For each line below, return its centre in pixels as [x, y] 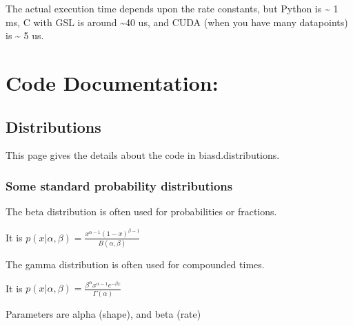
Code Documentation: [112, 82]
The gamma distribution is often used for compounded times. [135, 264]
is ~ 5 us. [25, 35]
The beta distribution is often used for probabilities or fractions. [141, 211]
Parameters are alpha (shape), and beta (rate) [103, 313]
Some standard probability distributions [119, 185]
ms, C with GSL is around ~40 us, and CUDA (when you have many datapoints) [177, 22]
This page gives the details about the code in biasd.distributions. [143, 155]
